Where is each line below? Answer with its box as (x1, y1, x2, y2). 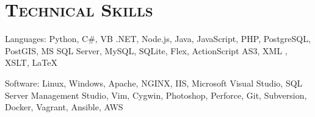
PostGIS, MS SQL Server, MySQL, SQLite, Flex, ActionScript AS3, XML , (5, 44, 288, 57)
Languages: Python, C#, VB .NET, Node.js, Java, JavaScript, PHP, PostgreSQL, (5, 32, 311, 45)
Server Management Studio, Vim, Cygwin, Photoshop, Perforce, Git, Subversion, (5, 88, 307, 101)
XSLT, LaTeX (5, 56, 57, 69)
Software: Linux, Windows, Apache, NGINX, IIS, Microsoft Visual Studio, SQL (5, 76, 303, 89)
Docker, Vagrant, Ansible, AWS (5, 101, 123, 113)
